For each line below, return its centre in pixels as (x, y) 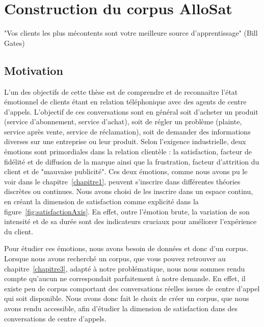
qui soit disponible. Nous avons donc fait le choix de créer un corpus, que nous (127, 298)
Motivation (34, 70)
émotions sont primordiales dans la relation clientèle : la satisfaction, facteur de (128, 152)
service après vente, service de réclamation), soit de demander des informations (127, 131)
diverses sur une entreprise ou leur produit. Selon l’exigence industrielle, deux (125, 141)
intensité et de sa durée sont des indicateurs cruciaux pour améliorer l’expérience (130, 221)
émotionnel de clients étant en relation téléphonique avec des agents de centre (125, 102)
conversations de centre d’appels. (55, 318)
